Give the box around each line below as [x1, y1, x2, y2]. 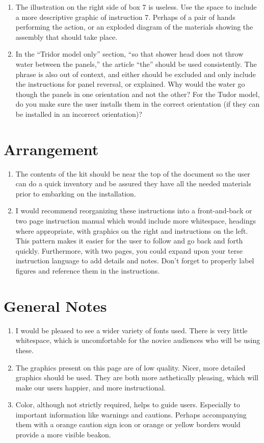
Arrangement [4, 138, 99, 159]
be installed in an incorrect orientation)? [15, 108, 142, 119]
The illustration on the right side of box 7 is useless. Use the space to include [15, 2, 257, 12]
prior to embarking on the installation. [15, 188, 136, 199]
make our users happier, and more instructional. [15, 382, 166, 392]
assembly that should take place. [15, 31, 118, 42]
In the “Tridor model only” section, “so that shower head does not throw [15, 48, 244, 59]
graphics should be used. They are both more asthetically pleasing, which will [15, 372, 258, 383]
